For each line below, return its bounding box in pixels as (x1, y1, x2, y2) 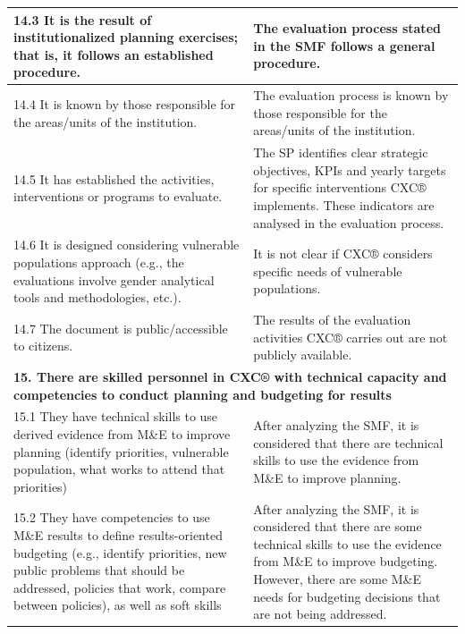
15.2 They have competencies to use (13, 508, 210, 527)
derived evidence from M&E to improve (13, 425, 231, 444)
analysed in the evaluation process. (253, 213, 444, 232)
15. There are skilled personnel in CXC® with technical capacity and (13, 368, 447, 386)
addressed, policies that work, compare (13, 578, 226, 596)
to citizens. (13, 336, 73, 355)
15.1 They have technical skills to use (13, 407, 218, 426)
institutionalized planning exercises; (13, 28, 239, 46)
